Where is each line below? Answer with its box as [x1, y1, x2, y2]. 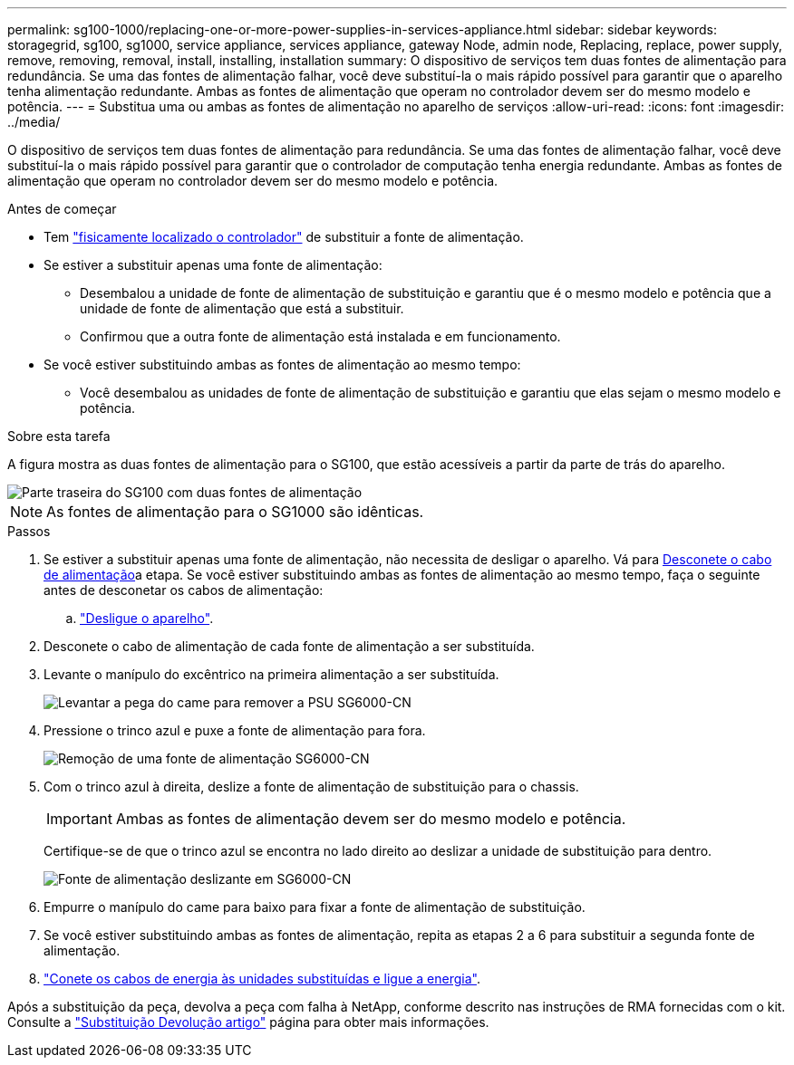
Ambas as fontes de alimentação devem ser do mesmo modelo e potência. [115, 810, 626, 828]
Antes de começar [7, 201, 117, 216]
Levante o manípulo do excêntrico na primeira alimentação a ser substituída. [44, 667, 499, 682]
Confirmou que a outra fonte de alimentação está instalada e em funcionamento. [80, 329, 561, 344]
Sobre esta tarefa [7, 428, 111, 444]
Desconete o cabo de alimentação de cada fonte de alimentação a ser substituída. [44, 638, 535, 654]
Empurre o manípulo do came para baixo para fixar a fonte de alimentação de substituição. [44, 899, 586, 915]
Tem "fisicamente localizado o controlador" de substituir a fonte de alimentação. [44, 229, 524, 245]
